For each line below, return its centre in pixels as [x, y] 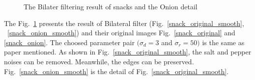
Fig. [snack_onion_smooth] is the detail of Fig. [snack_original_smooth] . [116, 71]
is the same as [223, 42]
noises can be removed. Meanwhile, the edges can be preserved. [99, 61]
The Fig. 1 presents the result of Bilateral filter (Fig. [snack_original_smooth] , [124, 23]
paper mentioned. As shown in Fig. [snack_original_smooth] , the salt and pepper [128, 52]
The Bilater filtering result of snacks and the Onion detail [111, 6]
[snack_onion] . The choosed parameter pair [69, 42]
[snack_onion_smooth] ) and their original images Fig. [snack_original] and [121, 33]
